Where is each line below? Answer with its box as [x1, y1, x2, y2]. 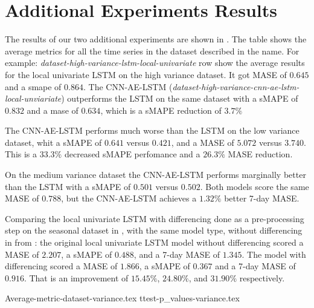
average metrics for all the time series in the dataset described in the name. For [5, 44, 300, 57]
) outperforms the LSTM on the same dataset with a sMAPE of [61, 92, 298, 105]
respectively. [239, 271, 285, 284]
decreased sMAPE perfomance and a [64, 148, 200, 160]
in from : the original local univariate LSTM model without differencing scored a [5, 236, 304, 249]
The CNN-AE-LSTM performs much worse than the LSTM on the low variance [5, 124, 300, 137]
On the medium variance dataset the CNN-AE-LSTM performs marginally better [5, 168, 306, 181]
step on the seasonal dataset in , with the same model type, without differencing [5, 224, 303, 237]
